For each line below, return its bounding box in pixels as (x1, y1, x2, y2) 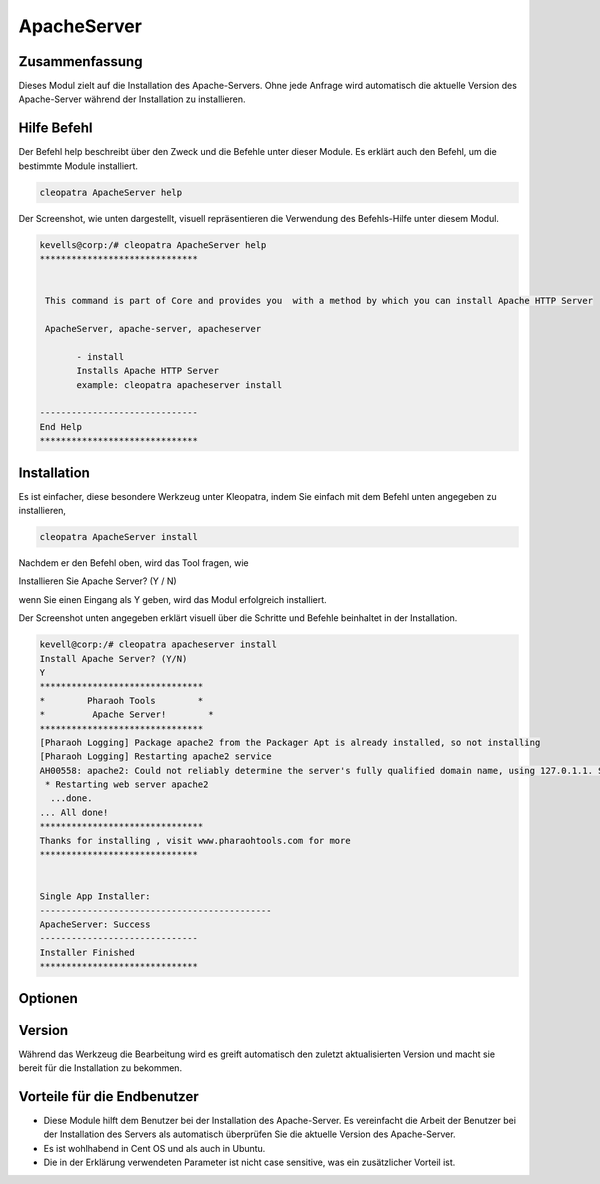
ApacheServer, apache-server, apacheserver (45, 323, 262, 335)
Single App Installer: (39, 891, 151, 902)
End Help (39, 421, 83, 432)
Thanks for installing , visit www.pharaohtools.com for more (39, 835, 351, 846)
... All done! (39, 806, 109, 818)
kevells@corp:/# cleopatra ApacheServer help (39, 239, 267, 250)
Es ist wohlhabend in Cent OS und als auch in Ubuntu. (43, 1142, 266, 1154)
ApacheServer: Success (39, 919, 151, 930)
